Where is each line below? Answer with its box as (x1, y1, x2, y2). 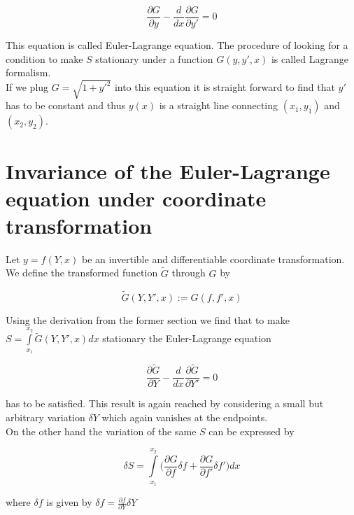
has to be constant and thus (6, 98, 125, 113)
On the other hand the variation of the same (6, 423, 197, 438)
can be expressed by (208, 423, 295, 438)
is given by (46, 495, 92, 509)
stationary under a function (95, 51, 213, 66)
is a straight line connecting (159, 98, 278, 113)
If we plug (6, 80, 49, 94)
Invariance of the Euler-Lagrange (6, 156, 330, 185)
